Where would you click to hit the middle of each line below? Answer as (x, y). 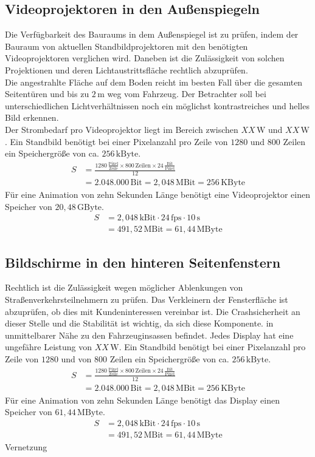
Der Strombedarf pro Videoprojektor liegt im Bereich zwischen (122, 129)
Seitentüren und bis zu (47, 94)
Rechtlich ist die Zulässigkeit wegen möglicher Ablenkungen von (124, 287)
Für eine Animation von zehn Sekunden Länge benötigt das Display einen (143, 400)
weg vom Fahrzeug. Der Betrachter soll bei (187, 94)
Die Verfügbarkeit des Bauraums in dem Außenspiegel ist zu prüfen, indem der (152, 34)
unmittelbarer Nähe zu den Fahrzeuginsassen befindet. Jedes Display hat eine (149, 335)
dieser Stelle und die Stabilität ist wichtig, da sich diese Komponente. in (139, 323)
